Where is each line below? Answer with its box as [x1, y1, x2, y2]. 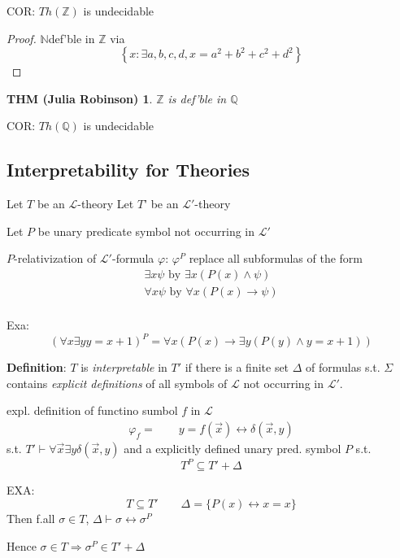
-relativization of [14, 250, 97, 267]
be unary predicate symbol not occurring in [37, 222, 255, 239]
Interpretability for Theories [7, 157, 250, 182]
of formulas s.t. [306, 359, 380, 376]
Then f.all [7, 510, 55, 527]
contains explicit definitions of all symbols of [7, 374, 228, 391]
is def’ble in [167, 89, 227, 107]
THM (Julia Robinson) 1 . [7, 89, 153, 107]
